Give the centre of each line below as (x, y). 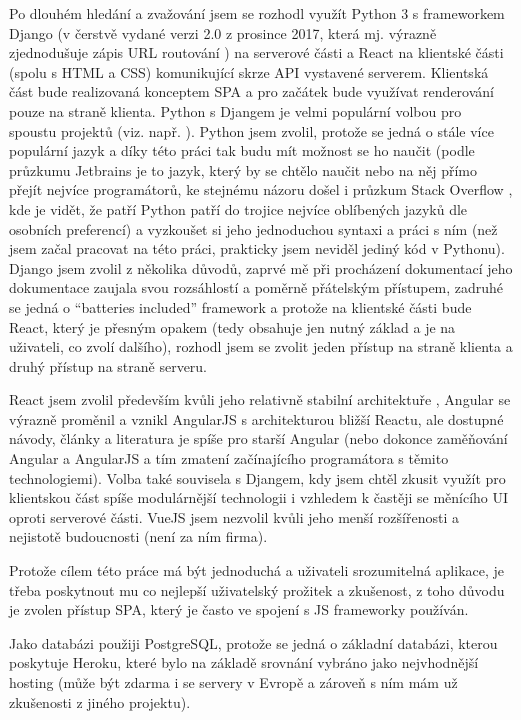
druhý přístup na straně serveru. (108, 365)
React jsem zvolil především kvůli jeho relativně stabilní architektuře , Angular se (260, 399)
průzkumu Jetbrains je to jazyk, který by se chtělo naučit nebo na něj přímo (243, 169)
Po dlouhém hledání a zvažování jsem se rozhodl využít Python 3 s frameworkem (257, 13)
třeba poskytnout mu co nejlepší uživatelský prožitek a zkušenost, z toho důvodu (257, 589)
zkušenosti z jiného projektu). (100, 701)
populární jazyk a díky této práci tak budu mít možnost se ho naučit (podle (242, 150)
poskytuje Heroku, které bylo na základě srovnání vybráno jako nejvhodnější (244, 662)
